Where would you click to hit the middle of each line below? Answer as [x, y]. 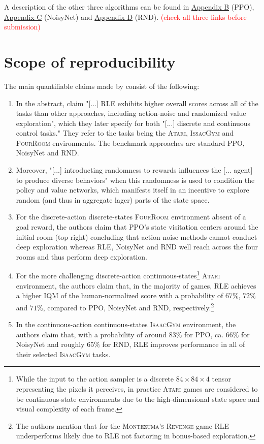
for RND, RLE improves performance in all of [174, 344]
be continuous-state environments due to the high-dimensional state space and [138, 399]
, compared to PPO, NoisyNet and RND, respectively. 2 [128, 306]
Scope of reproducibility [90, 61]
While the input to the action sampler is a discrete [95, 379]
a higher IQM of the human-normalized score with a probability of [120, 295]
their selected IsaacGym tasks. [63, 354]
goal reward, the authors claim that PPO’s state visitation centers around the [137, 227]
